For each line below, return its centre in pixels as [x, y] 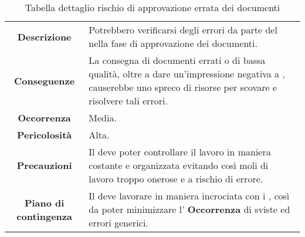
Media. [103, 118]
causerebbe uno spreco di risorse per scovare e [183, 87]
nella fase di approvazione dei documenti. [173, 43]
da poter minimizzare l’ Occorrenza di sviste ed [189, 209]
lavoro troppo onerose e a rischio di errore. [176, 179]
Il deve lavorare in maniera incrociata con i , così [189, 196]
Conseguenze [45, 80]
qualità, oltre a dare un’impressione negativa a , [187, 74]
